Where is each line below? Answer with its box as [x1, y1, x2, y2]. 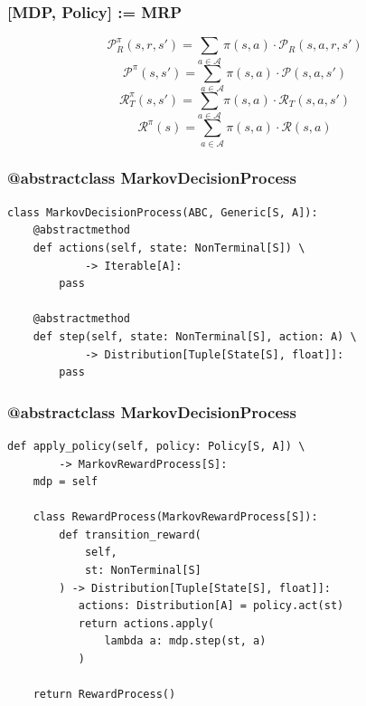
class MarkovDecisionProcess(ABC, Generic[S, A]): [7, 205, 318, 219]
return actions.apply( [78, 616, 215, 630]
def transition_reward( [59, 528, 202, 541]
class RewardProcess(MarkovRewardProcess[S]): [33, 510, 318, 524]
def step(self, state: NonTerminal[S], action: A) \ [33, 329, 357, 343]
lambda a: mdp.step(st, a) [104, 634, 267, 648]
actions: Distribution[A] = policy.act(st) [78, 599, 344, 613]
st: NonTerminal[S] [84, 564, 202, 577]
